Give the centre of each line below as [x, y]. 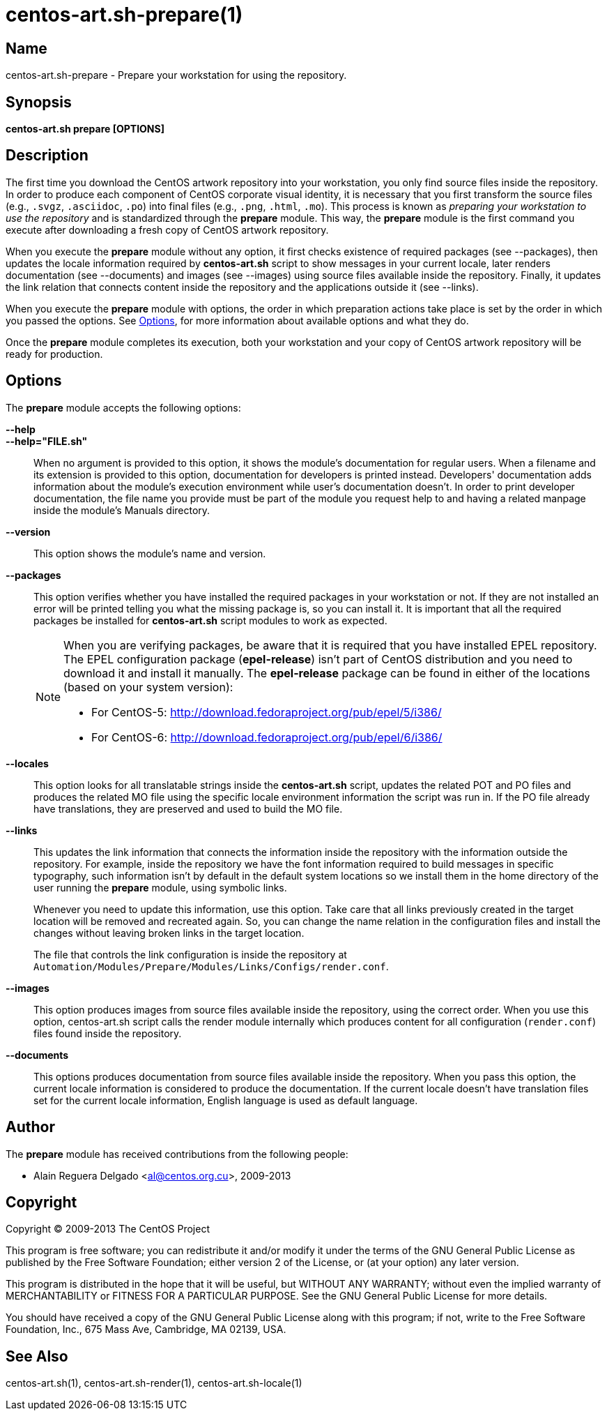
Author [30, 1127]
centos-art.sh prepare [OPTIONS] [85, 129]
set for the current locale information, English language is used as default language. [226, 1100]
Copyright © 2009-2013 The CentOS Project [108, 1229]
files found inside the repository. [108, 1033]
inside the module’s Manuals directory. [122, 510]
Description [47, 156]
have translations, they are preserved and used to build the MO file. [188, 808]
